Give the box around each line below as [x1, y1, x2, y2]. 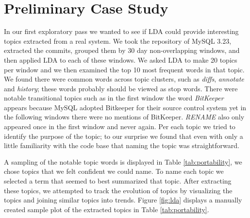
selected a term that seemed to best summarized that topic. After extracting [4, 176, 232, 186]
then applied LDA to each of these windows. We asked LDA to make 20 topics [4, 54, 237, 65]
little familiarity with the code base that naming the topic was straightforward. [4, 140, 239, 151]
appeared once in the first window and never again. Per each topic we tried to [4, 121, 235, 132]
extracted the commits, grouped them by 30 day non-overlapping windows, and [4, 45, 240, 55]
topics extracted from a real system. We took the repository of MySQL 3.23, [4, 35, 232, 46]
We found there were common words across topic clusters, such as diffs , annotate [4, 74, 244, 84]
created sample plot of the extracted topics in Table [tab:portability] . [4, 204, 209, 214]
